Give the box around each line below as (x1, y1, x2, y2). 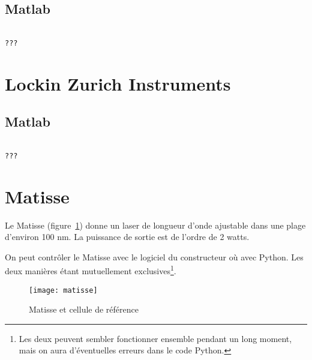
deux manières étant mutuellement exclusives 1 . (5, 263, 176, 277)
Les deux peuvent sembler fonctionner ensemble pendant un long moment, (19, 332, 292, 344)
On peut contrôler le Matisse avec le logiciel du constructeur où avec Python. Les (5, 250, 304, 263)
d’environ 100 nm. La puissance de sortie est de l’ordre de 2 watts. (5, 230, 250, 243)
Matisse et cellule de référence (29, 303, 139, 316)
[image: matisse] (29, 286, 98, 295)
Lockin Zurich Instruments (5, 71, 231, 95)
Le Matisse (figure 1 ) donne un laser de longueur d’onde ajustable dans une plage (5, 218, 306, 231)
